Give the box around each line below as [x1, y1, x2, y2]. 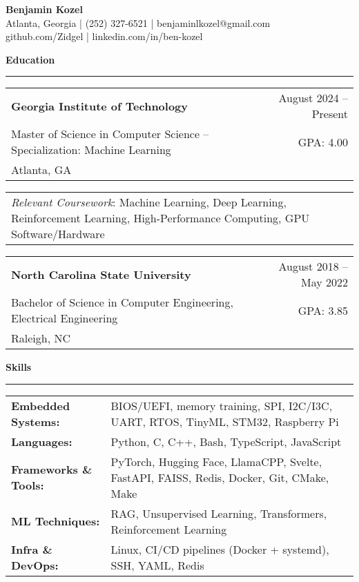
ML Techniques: [11, 513, 100, 530]
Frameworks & [11, 461, 93, 478]
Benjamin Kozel [6, 2, 83, 16]
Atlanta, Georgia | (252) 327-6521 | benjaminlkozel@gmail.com [6, 15, 271, 30]
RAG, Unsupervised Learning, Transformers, [110, 505, 327, 521]
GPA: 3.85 [298, 302, 348, 318]
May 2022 [300, 274, 348, 291]
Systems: [11, 413, 60, 429]
